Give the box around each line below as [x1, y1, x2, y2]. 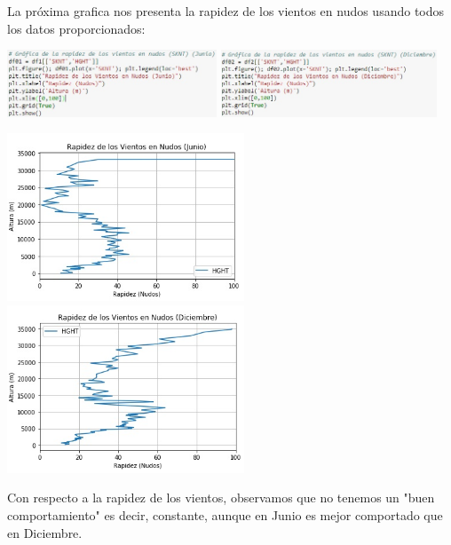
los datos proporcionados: [7, 19, 146, 37]
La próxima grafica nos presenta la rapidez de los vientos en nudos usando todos [7, 2, 445, 20]
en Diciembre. [7, 523, 83, 541]
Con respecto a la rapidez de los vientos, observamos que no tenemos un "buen [7, 488, 435, 507]
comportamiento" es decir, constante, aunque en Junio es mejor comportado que [7, 506, 443, 525]
